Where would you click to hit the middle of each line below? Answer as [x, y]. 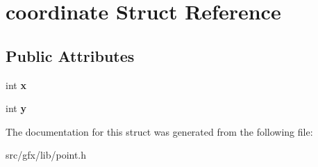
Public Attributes [70, 55]
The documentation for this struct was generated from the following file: [159, 131]
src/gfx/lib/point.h [46, 155]
